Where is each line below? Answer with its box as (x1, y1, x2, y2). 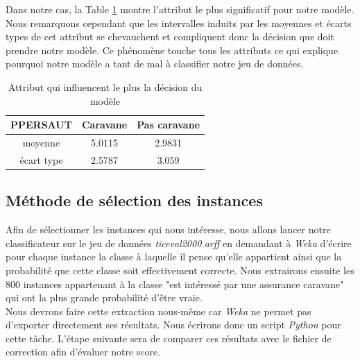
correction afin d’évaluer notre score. (6, 344, 161, 359)
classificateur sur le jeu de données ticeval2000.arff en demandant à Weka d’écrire (6, 235, 352, 250)
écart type (19, 152, 63, 167)
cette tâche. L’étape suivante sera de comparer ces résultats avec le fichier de (6, 330, 332, 345)
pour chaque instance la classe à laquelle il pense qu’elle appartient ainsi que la (6, 249, 342, 264)
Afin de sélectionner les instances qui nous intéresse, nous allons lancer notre (6, 222, 331, 237)
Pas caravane (137, 117, 200, 132)
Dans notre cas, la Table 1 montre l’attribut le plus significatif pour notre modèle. (6, 2, 354, 16)
